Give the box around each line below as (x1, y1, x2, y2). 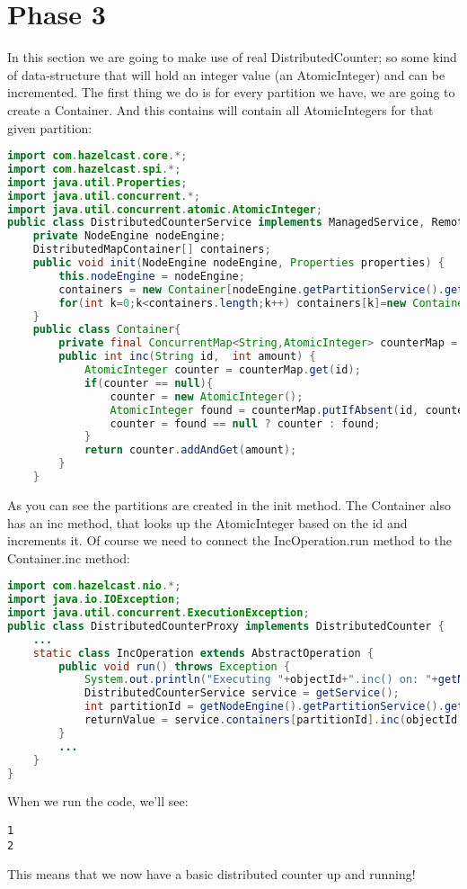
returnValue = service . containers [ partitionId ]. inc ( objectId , (84, 714, 464, 727)
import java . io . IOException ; (7, 593, 181, 606)
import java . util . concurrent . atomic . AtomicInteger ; (7, 202, 322, 216)
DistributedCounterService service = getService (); (84, 687, 400, 700)
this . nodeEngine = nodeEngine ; (58, 269, 245, 283)
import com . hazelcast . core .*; (7, 149, 188, 163)
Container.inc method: (7, 548, 130, 567)
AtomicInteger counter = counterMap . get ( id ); (84, 364, 361, 377)
